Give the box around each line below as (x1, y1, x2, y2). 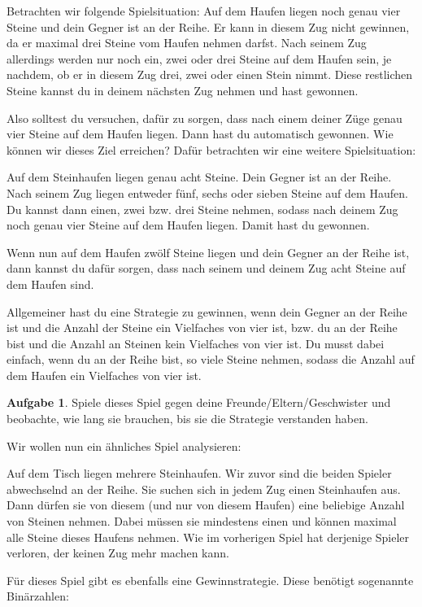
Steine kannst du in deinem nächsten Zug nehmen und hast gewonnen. (7, 81, 359, 98)
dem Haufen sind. (7, 275, 94, 292)
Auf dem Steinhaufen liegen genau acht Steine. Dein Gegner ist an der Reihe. (7, 168, 392, 186)
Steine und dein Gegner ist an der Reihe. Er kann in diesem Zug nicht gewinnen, (7, 18, 410, 35)
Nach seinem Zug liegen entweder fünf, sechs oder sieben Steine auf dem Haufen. (7, 184, 408, 201)
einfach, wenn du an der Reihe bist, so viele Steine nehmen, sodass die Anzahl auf (7, 351, 415, 368)
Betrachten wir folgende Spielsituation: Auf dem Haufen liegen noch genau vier (7, 2, 401, 19)
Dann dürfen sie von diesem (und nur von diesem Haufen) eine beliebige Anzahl (7, 496, 405, 513)
